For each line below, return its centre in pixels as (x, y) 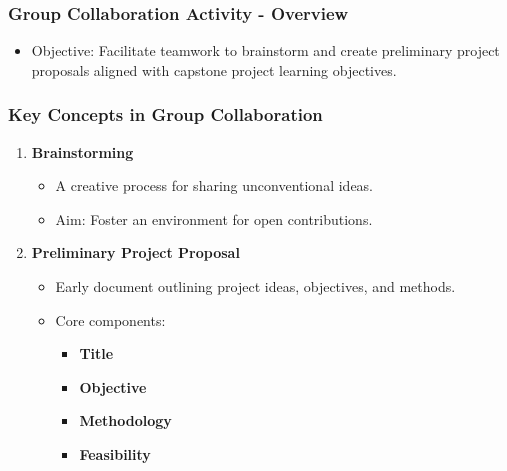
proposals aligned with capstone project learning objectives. (214, 69)
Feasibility (115, 453)
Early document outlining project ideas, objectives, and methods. (255, 286)
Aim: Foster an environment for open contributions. (214, 218)
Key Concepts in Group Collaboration (165, 114)
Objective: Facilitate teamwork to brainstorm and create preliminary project (265, 50)
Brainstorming (82, 151)
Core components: (110, 319)
